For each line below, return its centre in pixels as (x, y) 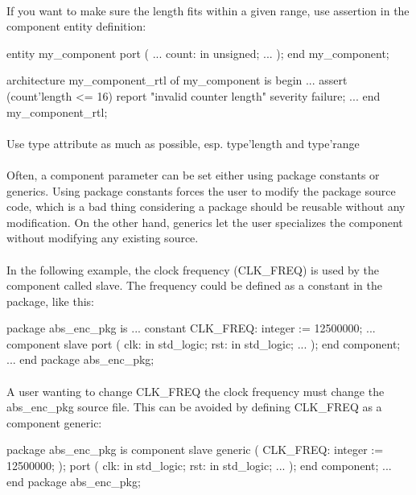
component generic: (54, 422)
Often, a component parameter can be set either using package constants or (193, 174)
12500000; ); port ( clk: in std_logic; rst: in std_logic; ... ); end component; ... (199, 466)
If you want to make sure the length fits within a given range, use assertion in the (208, 10)
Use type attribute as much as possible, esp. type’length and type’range (183, 143)
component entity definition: (76, 26)
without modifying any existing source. (103, 238)
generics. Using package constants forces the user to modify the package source (201, 190)
